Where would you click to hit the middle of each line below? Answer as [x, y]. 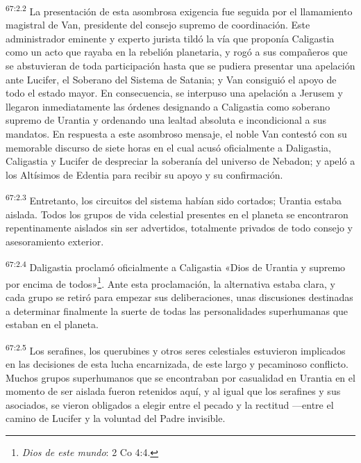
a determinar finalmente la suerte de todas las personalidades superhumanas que [177, 310]
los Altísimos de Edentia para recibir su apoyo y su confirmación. [144, 174]
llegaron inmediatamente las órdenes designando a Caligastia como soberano [168, 106]
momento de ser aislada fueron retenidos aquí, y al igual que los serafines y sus [173, 391]
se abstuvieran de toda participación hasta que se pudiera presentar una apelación [180, 66]
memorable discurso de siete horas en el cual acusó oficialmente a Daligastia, [168, 147]
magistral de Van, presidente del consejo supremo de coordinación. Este [158, 25]
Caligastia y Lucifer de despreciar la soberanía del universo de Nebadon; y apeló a [180, 161]
